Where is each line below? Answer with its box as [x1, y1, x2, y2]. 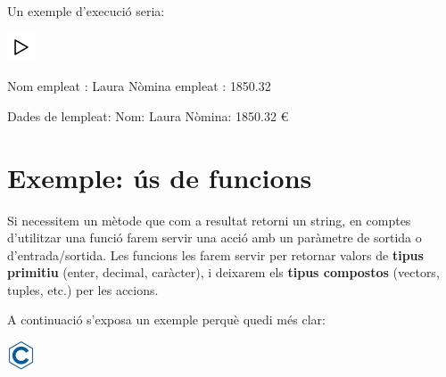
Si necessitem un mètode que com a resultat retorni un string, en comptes [7, 210, 411, 229]
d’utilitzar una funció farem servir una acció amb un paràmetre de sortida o [7, 228, 422, 247]
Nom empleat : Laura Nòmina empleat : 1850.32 [7, 77, 271, 95]
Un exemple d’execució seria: [7, 2, 165, 20]
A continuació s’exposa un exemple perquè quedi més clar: [7, 310, 326, 329]
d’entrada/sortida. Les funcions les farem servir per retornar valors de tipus [7, 245, 424, 264]
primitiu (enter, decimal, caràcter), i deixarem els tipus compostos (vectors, [7, 263, 440, 282]
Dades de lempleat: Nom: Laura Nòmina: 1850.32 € [7, 106, 289, 125]
